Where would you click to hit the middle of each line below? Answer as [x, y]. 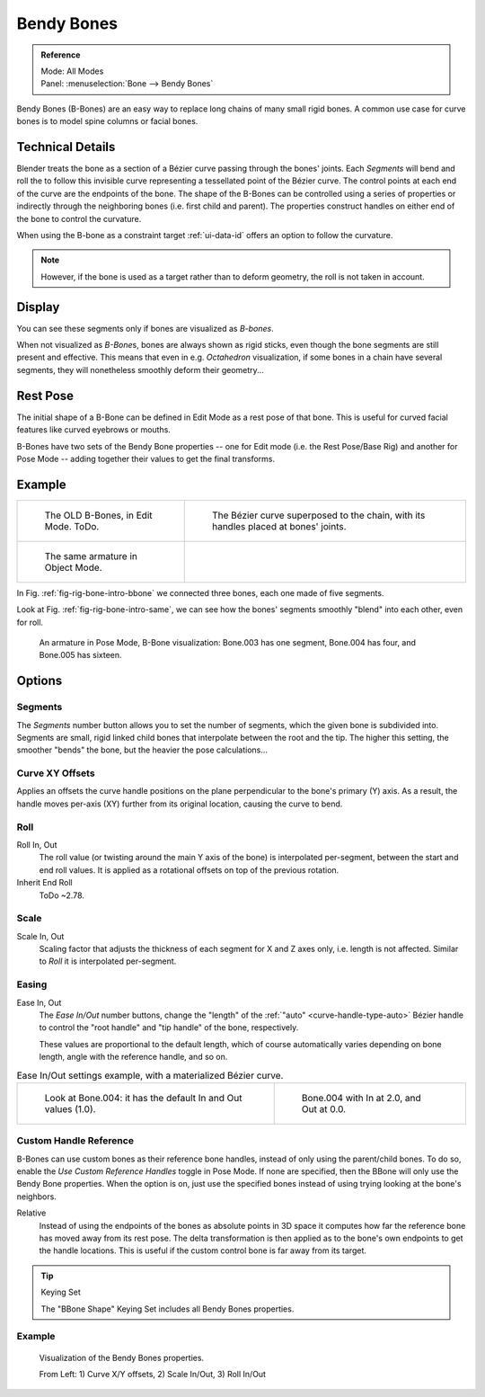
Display [38, 307]
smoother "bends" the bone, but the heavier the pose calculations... [142, 750]
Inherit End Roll [44, 883]
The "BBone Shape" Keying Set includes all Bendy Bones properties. [168, 1309]
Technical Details [66, 147]
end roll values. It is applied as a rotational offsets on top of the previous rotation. [189, 870]
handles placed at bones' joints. [279, 526]
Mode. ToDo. [72, 526]
